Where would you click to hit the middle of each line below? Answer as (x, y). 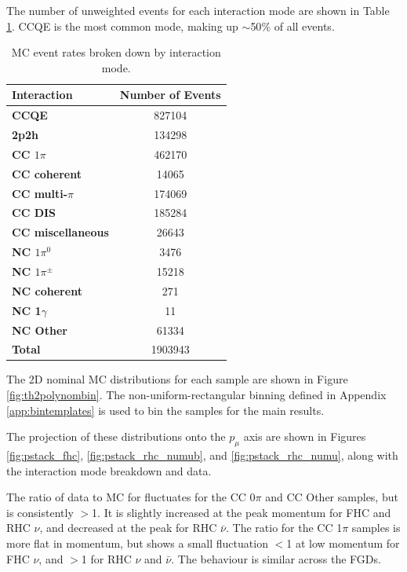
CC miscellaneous (60, 232)
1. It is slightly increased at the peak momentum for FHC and (242, 512)
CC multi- (40, 193)
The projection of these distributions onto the (116, 436)
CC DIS (34, 213)
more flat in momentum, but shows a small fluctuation (137, 543)
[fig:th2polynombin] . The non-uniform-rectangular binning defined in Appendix (196, 395)
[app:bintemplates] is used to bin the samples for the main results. (165, 410)
